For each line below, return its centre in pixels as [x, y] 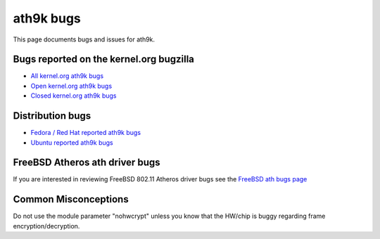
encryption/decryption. [46, 226]
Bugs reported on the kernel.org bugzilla [104, 59]
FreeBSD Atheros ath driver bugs [87, 163]
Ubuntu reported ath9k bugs [72, 142]
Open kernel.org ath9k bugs [71, 86]
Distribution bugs [52, 116]
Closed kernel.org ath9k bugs [74, 96]
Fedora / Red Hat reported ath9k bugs [85, 133]
